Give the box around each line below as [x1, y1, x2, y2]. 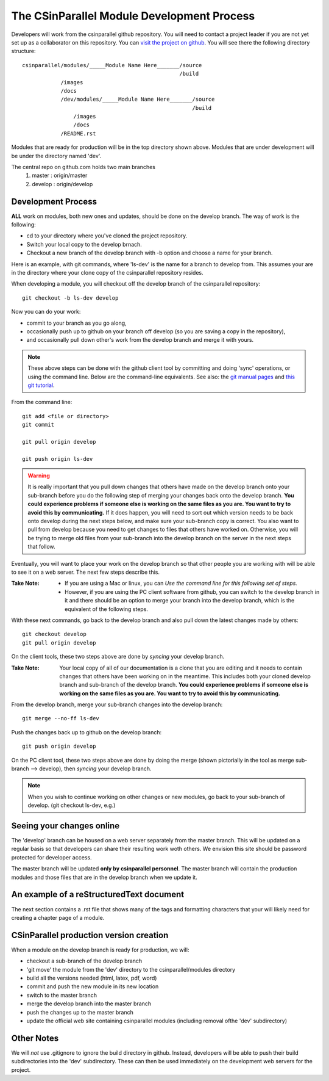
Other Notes [11, 1033, 59, 1043]
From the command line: [11, 399, 73, 406]
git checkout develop [22, 631, 87, 638]
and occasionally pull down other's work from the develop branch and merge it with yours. [26, 336, 254, 344]
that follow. [27, 543, 55, 551]
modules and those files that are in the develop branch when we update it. [11, 873, 197, 881]
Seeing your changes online [11, 821, 120, 831]
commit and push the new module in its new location [26, 983, 159, 990]
